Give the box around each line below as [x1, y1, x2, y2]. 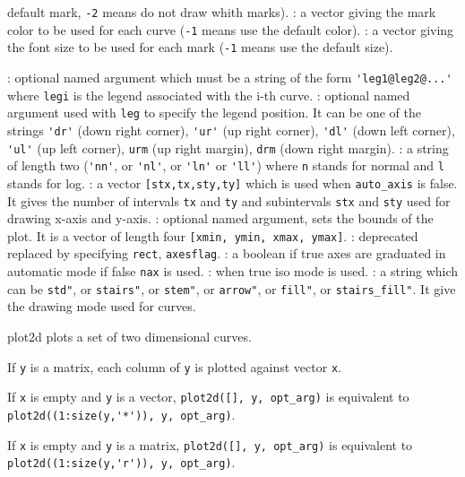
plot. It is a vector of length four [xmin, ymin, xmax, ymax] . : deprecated [7, 226, 418, 245]
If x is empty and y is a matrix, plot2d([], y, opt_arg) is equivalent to [7, 435, 413, 454]
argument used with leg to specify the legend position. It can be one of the [7, 103, 421, 122]
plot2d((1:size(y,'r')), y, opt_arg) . [7, 453, 236, 472]
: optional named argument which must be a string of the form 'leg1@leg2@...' [7, 67, 452, 86]
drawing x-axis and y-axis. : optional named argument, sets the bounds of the [7, 209, 434, 228]
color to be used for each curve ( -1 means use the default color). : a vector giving [7, 20, 454, 39]
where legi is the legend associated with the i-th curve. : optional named [7, 85, 410, 104]
